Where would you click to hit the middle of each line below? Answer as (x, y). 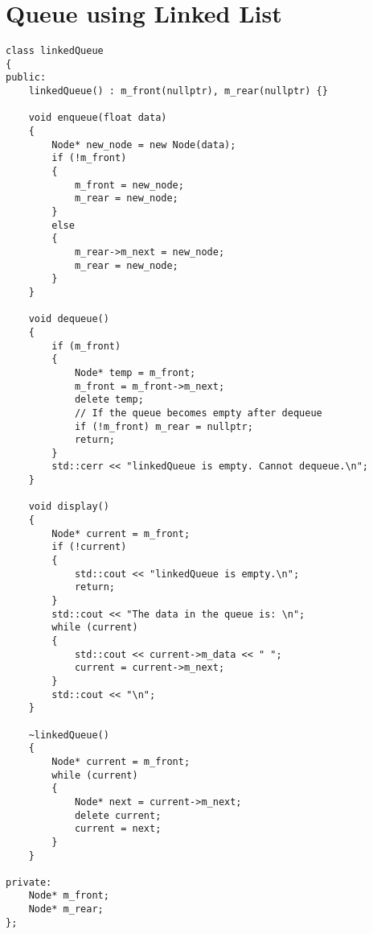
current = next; (118, 829)
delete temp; (109, 400)
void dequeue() (69, 319)
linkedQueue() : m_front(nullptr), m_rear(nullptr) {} (178, 91)
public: (26, 78)
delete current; (118, 815)
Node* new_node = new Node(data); (144, 145)
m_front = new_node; (129, 185)
